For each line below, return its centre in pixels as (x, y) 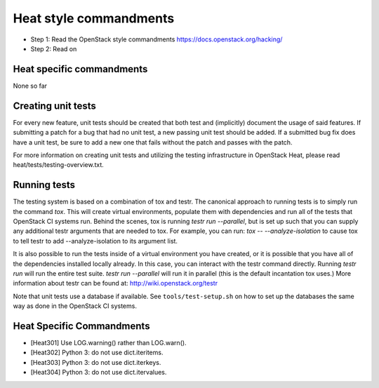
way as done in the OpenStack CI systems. (75, 306)
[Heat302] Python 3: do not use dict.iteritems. (97, 353)
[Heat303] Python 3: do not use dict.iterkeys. (96, 362)
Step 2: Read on (54, 48)
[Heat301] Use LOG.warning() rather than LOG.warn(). (108, 343)
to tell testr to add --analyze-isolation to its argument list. (95, 241)
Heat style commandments (94, 18)
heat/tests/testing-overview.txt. (59, 165)
